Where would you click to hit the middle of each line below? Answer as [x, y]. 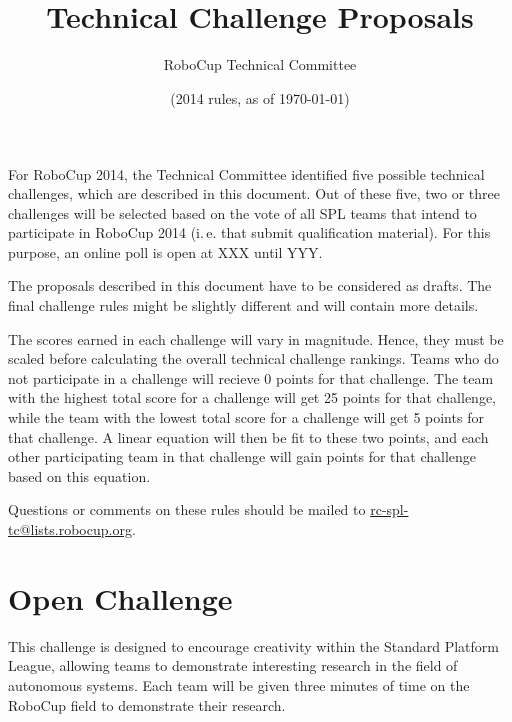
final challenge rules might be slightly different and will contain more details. [243, 305]
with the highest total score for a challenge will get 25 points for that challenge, [252, 397]
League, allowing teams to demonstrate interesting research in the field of [233, 665]
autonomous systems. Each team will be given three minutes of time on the [239, 684]
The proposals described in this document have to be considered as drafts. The [250, 285]
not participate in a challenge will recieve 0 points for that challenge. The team [251, 377]
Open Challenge [120, 597]
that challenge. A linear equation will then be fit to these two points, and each [248, 436]
